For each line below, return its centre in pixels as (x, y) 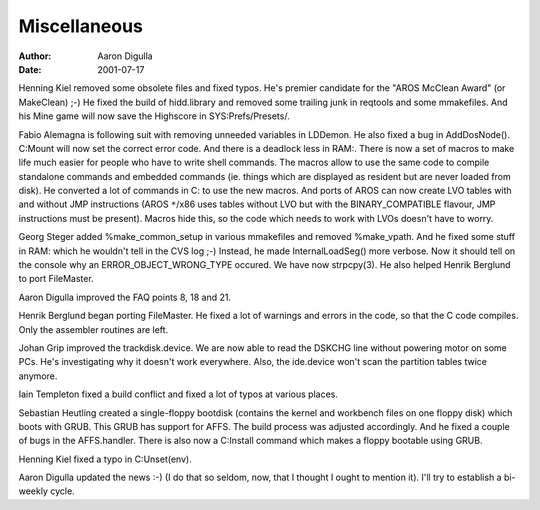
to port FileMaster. (56, 279)
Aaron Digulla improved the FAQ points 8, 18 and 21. (125, 297)
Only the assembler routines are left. (93, 329)
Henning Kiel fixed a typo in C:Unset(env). (105, 459)
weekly (33, 491)
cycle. (62, 491)
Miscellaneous (81, 26)
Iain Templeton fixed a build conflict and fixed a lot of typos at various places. (178, 394)
